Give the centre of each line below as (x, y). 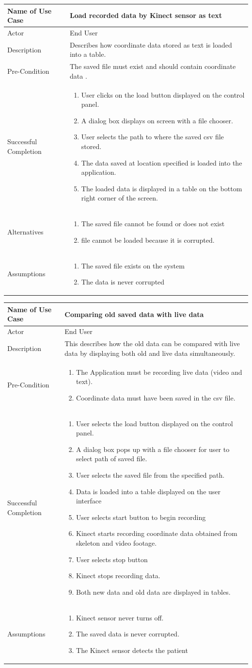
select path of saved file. (112, 459)
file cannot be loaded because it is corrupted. (148, 240)
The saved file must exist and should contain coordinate (153, 66)
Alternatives (25, 232)
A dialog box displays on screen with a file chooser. (157, 120)
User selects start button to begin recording (141, 517)
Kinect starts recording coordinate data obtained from (157, 533)
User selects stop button (112, 559)
